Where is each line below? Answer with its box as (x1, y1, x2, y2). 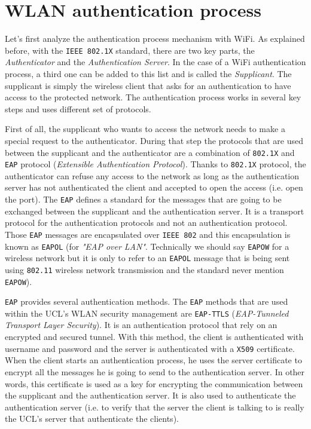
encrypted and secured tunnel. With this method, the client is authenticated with (5, 330, 304, 343)
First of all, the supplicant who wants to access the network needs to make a (5, 122, 285, 135)
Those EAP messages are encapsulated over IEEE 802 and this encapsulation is (5, 228, 291, 240)
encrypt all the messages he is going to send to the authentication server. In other (5, 365, 305, 378)
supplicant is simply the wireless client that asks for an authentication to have (5, 79, 291, 91)
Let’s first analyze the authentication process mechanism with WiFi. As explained (5, 32, 305, 45)
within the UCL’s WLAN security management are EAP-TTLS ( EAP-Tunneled (5, 307, 289, 319)
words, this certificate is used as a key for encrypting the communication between (5, 377, 303, 390)
